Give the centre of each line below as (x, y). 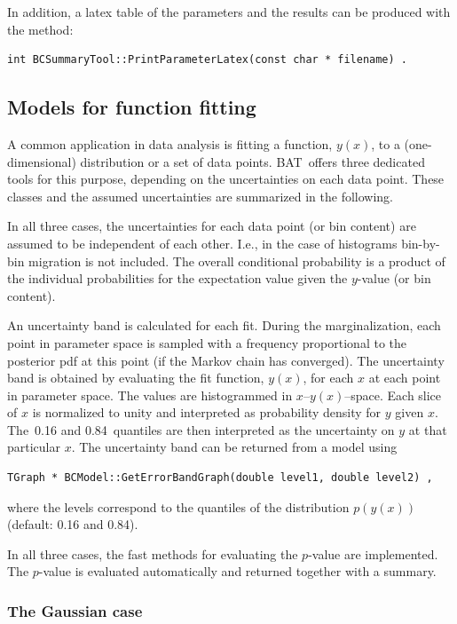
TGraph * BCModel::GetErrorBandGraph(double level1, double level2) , (220, 478)
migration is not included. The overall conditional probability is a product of (237, 261)
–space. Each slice (393, 395)
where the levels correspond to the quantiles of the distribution (178, 506)
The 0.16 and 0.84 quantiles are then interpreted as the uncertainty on (201, 429)
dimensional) (42, 161)
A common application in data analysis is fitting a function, (170, 143)
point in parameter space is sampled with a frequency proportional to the (207, 342)
